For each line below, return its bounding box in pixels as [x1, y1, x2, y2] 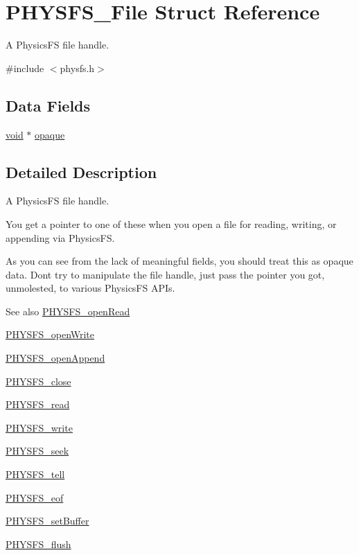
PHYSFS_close [6, 373, 71, 388]
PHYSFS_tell [6, 467, 65, 482]
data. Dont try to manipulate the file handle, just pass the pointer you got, [6, 267, 325, 281]
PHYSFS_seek [6, 443, 69, 458]
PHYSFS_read [6, 397, 70, 412]
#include [6, 60, 44, 75]
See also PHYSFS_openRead [6, 303, 130, 318]
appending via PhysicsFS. [6, 230, 115, 245]
